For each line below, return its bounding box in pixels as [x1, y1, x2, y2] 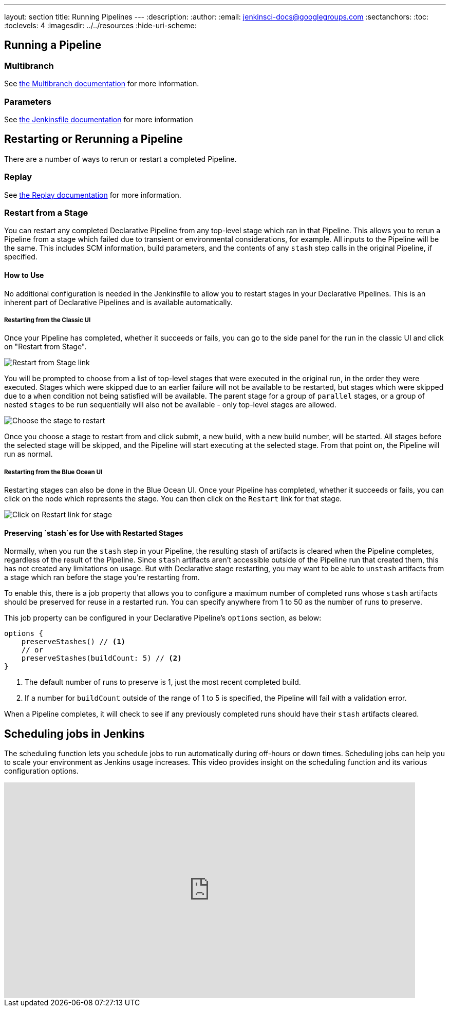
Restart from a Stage [4, 207, 88, 218]
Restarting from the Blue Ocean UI [4, 468, 103, 476]
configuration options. [4, 766, 79, 776]
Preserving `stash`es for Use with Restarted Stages [4, 528, 183, 537]
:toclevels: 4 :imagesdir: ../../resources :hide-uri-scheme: [4, 21, 197, 30]
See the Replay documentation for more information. [4, 190, 181, 199]
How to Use [4, 270, 44, 279]
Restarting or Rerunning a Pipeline [4, 133, 183, 146]
